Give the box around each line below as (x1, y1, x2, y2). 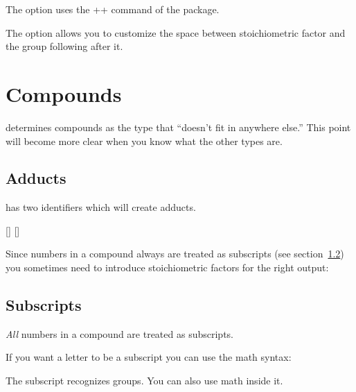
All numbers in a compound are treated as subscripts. (6, 326, 233, 341)
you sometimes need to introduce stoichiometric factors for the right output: (6, 260, 329, 275)
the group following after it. (6, 39, 123, 53)
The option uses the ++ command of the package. (6, 2, 220, 16)
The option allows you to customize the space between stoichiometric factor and (6, 25, 346, 40)
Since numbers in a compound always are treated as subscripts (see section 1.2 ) (6, 246, 344, 261)
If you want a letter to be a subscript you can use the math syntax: (6, 350, 292, 364)
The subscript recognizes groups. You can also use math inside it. (6, 373, 283, 388)
